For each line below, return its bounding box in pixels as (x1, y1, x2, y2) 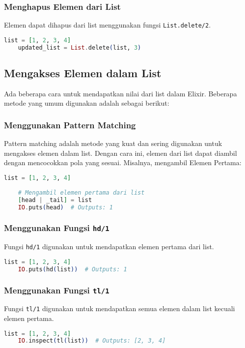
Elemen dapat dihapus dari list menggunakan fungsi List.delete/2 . (4, 20, 211, 30)
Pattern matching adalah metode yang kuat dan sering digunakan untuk (4, 138, 222, 148)
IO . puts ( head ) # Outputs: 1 (18, 203, 113, 211)
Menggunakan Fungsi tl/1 (4, 284, 109, 296)
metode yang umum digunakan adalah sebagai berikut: (4, 98, 169, 108)
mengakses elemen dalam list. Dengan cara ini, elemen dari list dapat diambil (4, 147, 237, 158)
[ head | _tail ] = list (18, 196, 92, 203)
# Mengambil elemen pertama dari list (18, 189, 145, 196)
